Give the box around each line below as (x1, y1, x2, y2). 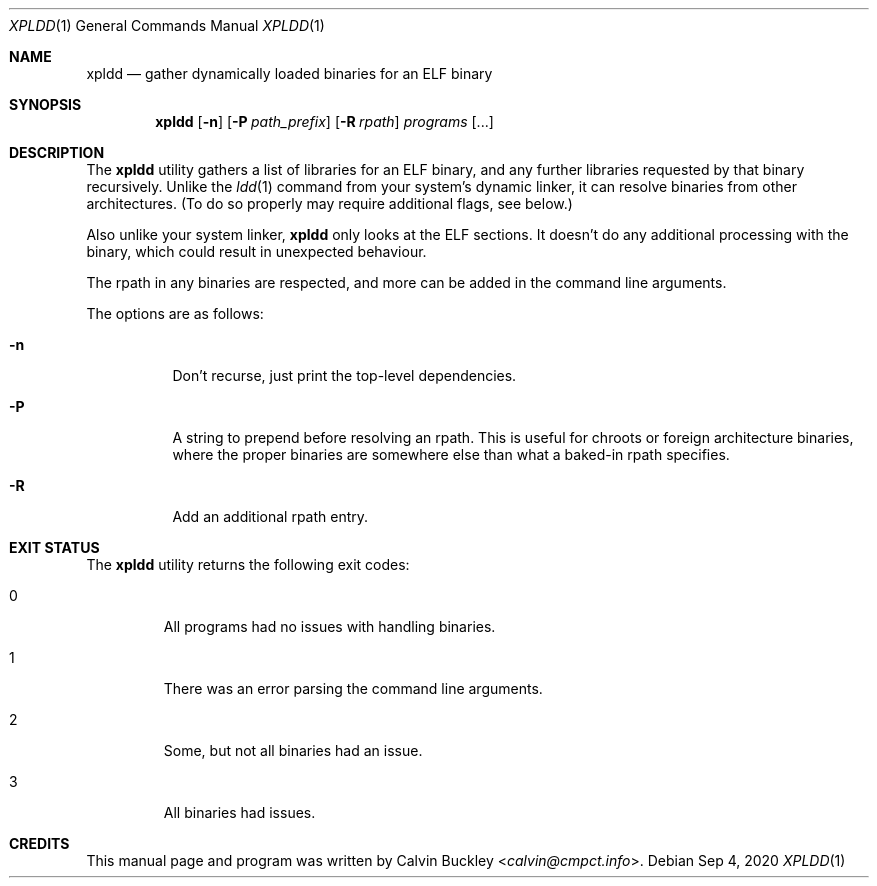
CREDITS (9, 835, 70, 852)
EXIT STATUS (9, 539, 100, 556)
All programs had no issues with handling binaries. (163, 618, 496, 635)
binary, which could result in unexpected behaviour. (86, 243, 427, 260)
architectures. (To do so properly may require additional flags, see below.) (86, 195, 573, 212)
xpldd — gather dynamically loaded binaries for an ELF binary (86, 65, 493, 82)
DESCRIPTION (9, 144, 105, 161)
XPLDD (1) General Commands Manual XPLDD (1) (9, 17, 325, 34)
